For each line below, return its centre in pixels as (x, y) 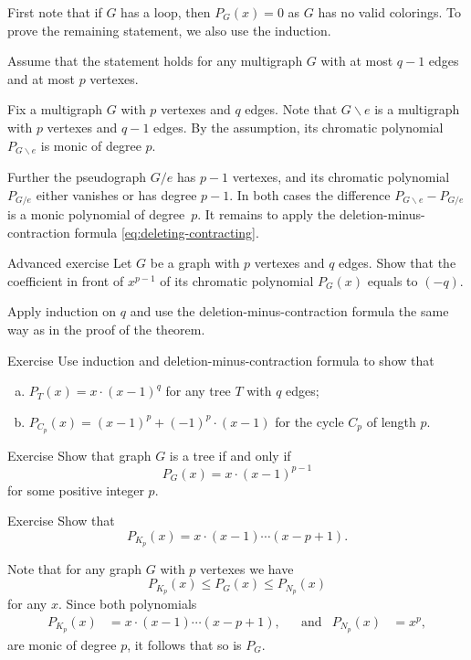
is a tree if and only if (230, 455)
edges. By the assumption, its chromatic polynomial (298, 127)
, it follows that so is (184, 644)
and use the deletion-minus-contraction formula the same (289, 311)
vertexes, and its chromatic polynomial (341, 177)
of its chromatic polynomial (237, 280)
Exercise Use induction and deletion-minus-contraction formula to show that (221, 360)
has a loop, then (166, 12)
